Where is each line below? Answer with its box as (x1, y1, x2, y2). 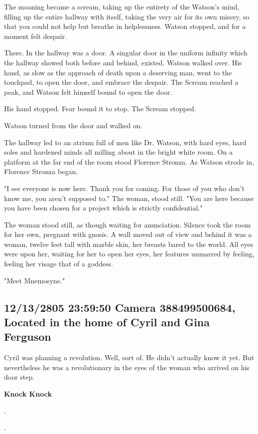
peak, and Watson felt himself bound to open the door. (4, 86, 172, 97)
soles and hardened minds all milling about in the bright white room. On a (4, 147, 233, 157)
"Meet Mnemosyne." (4, 275, 65, 285)
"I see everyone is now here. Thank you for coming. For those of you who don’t (4, 183, 245, 193)
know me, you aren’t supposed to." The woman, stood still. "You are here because (4, 193, 254, 203)
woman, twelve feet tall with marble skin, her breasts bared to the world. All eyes (4, 238, 254, 249)
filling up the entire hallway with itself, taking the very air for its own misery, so (4, 11, 250, 21)
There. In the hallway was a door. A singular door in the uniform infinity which (4, 47, 248, 58)
